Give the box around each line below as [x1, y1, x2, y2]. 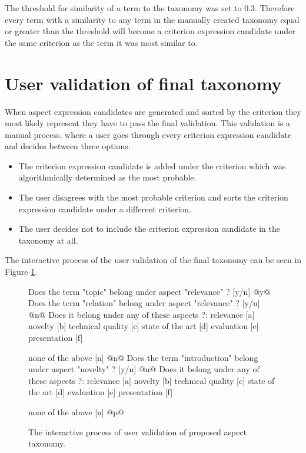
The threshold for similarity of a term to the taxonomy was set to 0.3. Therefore [5, 2, 295, 14]
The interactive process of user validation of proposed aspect [28, 425, 247, 438]
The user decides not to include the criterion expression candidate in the [18, 222, 280, 235]
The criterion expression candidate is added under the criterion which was [18, 159, 286, 172]
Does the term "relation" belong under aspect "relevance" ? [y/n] [28, 297, 260, 309]
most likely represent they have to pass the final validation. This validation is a [5, 117, 291, 129]
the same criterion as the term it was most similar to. [5, 36, 198, 48]
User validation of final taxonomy [5, 71, 282, 95]
